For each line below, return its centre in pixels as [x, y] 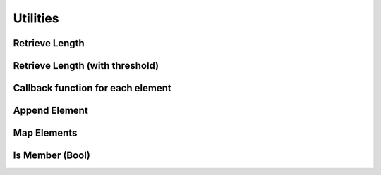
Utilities [36, 18]
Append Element [50, 111]
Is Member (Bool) [52, 156]
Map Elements [45, 133]
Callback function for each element [92, 88]
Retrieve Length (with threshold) [86, 66]
